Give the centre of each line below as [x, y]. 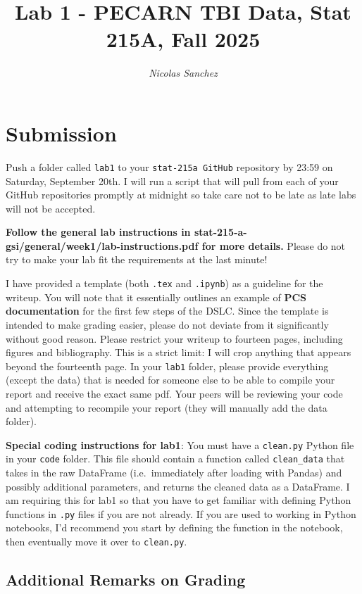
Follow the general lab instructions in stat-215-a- [126, 232]
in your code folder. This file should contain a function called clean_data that [175, 459]
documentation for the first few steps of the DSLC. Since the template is [167, 311]
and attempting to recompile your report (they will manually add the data [167, 407]
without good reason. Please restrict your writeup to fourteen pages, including [174, 338]
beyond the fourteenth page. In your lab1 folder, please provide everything [167, 366]
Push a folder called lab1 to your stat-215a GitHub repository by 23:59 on [169, 166]
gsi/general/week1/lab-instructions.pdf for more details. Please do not [176, 245]
